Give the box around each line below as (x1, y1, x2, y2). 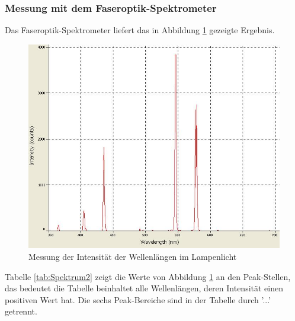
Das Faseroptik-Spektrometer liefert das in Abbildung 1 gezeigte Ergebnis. (5, 24, 275, 36)
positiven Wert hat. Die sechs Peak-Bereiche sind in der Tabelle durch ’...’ (5, 293, 271, 306)
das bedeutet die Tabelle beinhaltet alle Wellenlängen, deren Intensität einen (5, 282, 283, 294)
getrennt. (5, 305, 37, 317)
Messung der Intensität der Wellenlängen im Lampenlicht (28, 250, 237, 263)
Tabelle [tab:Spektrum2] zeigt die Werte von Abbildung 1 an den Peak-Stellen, (5, 270, 291, 282)
